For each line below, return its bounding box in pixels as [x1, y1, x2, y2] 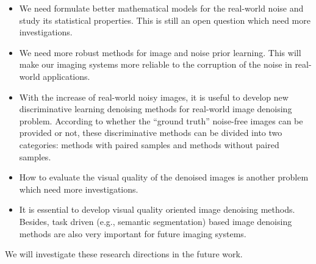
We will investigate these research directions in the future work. [5, 248, 243, 260]
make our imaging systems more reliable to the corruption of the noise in [19, 58, 292, 71]
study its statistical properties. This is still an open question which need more [19, 13, 311, 26]
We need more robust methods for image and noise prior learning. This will [19, 46, 301, 59]
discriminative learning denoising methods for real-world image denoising [19, 102, 292, 115]
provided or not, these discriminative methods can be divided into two [19, 126, 282, 139]
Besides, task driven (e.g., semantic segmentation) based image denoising [19, 215, 292, 227]
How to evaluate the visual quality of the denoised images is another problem [19, 171, 309, 184]
